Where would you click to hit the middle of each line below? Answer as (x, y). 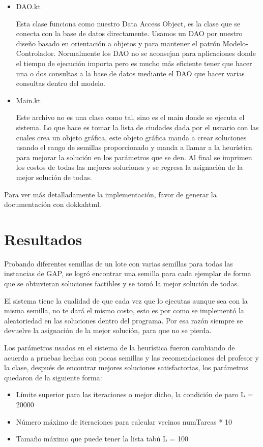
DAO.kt (28, 6)
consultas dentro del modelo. (61, 83)
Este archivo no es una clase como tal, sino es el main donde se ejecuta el (130, 117)
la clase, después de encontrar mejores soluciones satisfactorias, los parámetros (126, 367)
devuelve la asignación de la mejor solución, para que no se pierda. (108, 330)
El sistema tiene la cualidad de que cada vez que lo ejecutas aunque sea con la (126, 300)
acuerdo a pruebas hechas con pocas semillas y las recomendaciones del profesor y (131, 357)
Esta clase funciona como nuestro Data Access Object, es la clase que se (128, 23)
